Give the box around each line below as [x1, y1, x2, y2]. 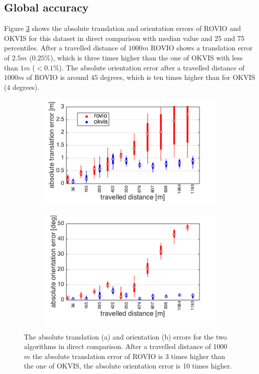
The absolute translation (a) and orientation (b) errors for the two [24, 331, 227, 342]
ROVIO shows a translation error [151, 42, 253, 53]
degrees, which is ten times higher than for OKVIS [100, 72, 256, 82]
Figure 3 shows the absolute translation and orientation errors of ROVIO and [4, 23, 241, 33]
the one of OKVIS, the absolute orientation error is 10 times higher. [24, 361, 232, 371]
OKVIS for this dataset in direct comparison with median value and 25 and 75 [4, 32, 245, 43]
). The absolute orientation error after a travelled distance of [59, 62, 245, 72]
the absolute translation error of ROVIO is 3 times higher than [32, 351, 226, 361]
